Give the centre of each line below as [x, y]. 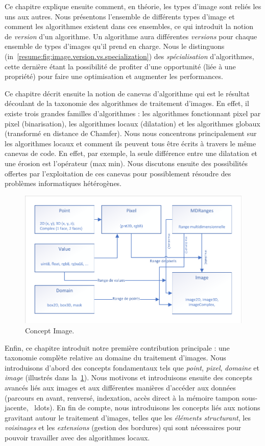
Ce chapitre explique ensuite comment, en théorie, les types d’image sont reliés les [133, 6]
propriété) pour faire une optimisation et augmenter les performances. [114, 76]
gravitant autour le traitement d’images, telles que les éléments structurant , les [128, 417]
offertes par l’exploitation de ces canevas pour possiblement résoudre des [118, 173]
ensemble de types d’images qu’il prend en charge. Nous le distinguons [115, 46]
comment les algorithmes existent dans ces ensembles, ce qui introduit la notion [129, 26]
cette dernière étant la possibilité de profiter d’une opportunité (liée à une [120, 66]
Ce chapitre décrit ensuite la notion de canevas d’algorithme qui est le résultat [127, 93]
